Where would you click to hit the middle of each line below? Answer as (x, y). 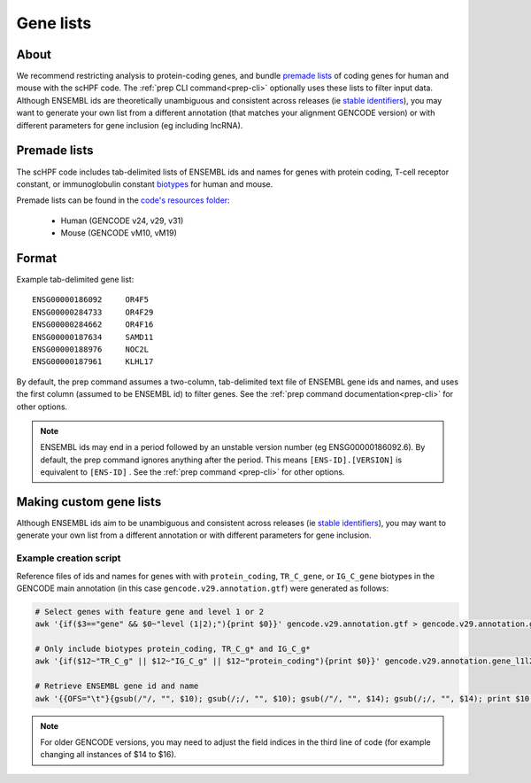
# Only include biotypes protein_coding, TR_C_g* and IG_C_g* (173, 649)
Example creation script (69, 558)
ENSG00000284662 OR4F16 (93, 325)
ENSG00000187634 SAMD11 (93, 337)
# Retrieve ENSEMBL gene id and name (117, 686)
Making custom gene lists (89, 502)
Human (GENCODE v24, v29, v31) (122, 221)
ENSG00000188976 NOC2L (91, 349)
